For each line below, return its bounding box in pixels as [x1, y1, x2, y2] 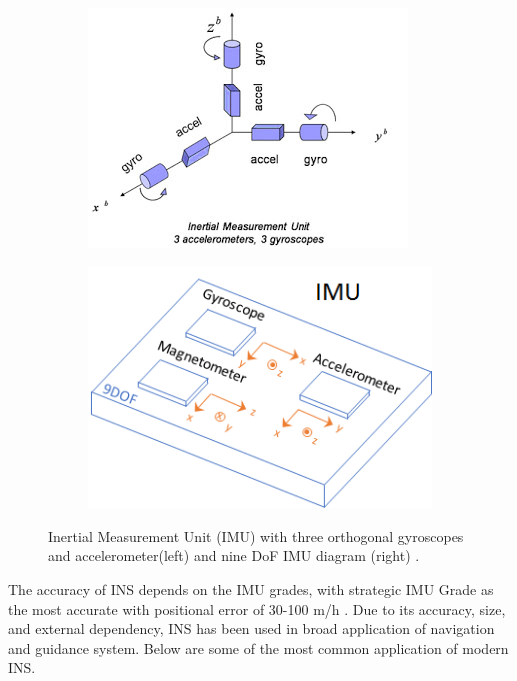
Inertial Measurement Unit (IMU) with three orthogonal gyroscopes [48, 525, 464, 546]
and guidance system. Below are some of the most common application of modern [8, 637, 509, 658]
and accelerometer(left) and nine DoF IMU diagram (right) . [48, 545, 420, 566]
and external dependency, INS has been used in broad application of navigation [8, 618, 495, 639]
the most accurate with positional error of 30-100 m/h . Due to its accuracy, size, [8, 598, 506, 619]
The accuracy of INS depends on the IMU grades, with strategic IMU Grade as [8, 579, 494, 600]
